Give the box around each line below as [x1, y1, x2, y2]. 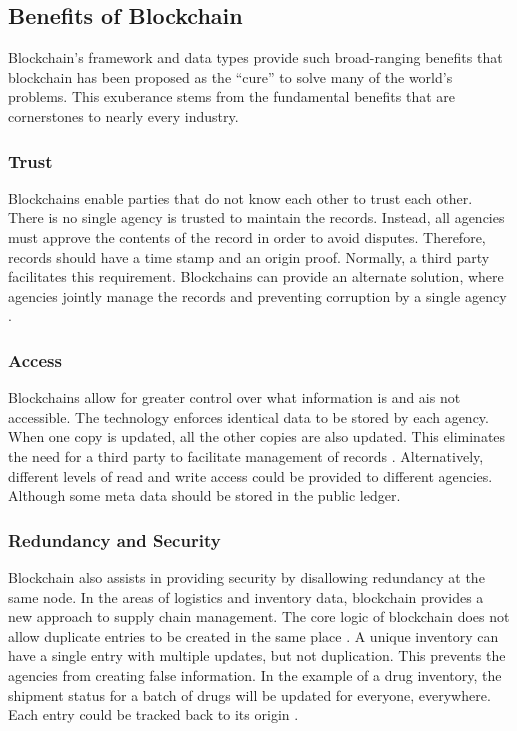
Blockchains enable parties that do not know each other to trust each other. [8, 187, 473, 208]
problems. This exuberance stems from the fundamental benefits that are [8, 86, 455, 107]
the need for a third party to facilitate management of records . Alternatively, [8, 445, 484, 466]
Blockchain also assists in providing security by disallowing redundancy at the [8, 566, 485, 587]
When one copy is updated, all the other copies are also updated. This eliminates [8, 426, 506, 447]
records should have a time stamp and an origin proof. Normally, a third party [8, 246, 490, 267]
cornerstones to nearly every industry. [8, 105, 239, 126]
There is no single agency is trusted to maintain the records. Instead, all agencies [8, 207, 505, 228]
